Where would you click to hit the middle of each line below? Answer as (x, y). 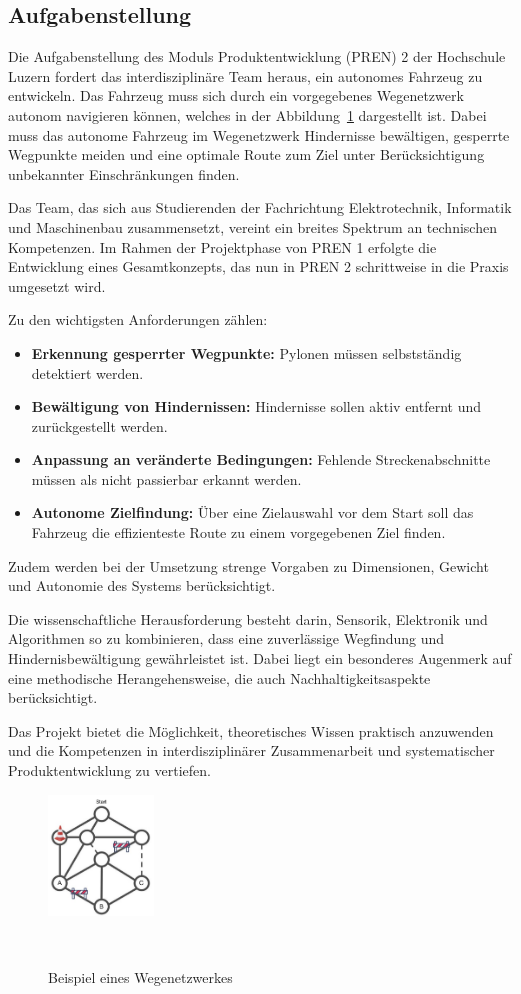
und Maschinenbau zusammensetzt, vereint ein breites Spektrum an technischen (252, 226)
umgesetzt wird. (57, 285)
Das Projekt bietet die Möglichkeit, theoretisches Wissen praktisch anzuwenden (251, 730)
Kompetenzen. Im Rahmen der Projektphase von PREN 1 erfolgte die (222, 246)
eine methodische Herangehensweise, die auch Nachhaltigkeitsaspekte (219, 677)
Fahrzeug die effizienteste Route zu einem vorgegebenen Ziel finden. (238, 532)
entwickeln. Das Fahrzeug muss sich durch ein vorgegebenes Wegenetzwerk (236, 95)
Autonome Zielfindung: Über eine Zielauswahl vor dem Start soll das (252, 512)
